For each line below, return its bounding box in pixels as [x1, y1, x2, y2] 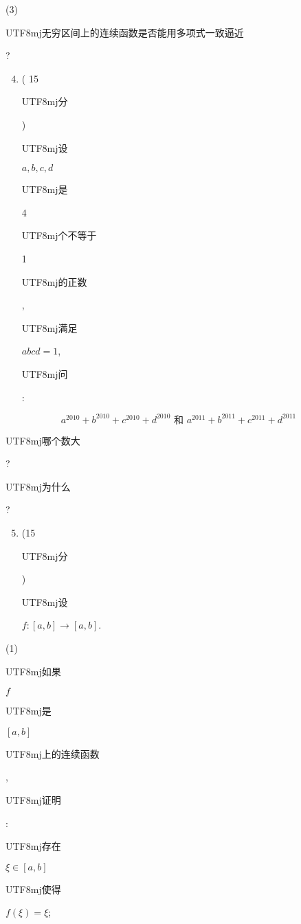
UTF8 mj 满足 [21, 320, 78, 335]
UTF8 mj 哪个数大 [5, 433, 80, 447]
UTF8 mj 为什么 [5, 479, 71, 493]
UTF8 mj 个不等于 [21, 228, 97, 243]
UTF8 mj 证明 [5, 792, 61, 807]
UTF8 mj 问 [21, 366, 68, 381]
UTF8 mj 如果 [5, 664, 61, 678]
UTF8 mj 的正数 [21, 274, 87, 289]
